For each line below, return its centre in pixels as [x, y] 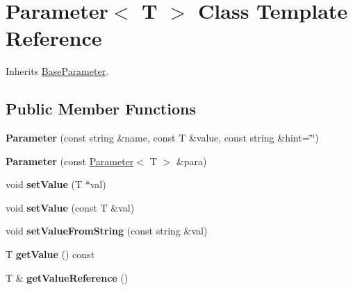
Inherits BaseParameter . [57, 71]
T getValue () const [50, 254]
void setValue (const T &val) [70, 207]
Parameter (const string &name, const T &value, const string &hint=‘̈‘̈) [162, 138]
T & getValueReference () [67, 277]
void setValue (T [44, 184]
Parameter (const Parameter [70, 161]
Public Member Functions [101, 109]
